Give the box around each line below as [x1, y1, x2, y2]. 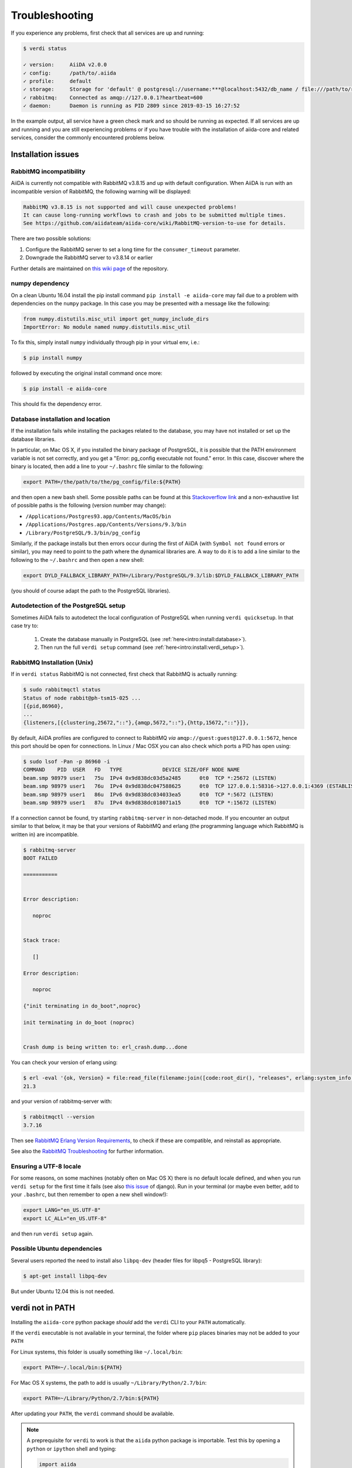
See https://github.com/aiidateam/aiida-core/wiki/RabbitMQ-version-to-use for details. [23, 220, 287, 227]
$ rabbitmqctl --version [23, 1113, 95, 1120]
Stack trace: [23, 937, 61, 944]
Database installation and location [11, 415, 111, 423]
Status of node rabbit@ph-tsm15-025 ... [23, 695, 141, 701]
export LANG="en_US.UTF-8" [23, 1207, 101, 1214]
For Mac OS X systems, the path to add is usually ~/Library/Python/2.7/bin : [11, 1379, 207, 1386]
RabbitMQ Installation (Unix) [11, 658, 93, 666]
